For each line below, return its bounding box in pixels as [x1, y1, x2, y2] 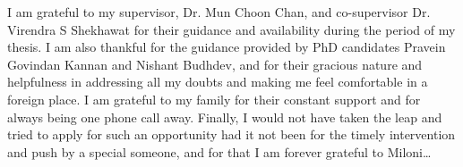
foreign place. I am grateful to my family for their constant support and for [7, 89, 421, 108]
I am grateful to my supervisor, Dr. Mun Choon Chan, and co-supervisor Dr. [7, 3, 431, 21]
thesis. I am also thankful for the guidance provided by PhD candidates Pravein [7, 38, 446, 56]
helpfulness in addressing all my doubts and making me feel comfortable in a [7, 72, 428, 91]
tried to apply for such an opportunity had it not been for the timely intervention [7, 125, 456, 144]
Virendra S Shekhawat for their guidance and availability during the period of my [7, 20, 456, 38]
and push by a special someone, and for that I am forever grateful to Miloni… [7, 142, 432, 161]
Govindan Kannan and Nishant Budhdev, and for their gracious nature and [7, 54, 423, 73]
